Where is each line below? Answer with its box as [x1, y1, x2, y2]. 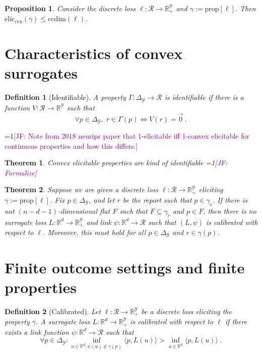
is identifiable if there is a [164, 92, 244, 102]
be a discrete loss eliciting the [141, 306, 232, 316]
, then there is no [203, 205, 256, 216]
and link [86, 216, 111, 227]
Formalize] [5, 167, 37, 178]
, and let [89, 194, 115, 205]
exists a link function [5, 326, 69, 337]
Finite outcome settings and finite [5, 257, 245, 277]
